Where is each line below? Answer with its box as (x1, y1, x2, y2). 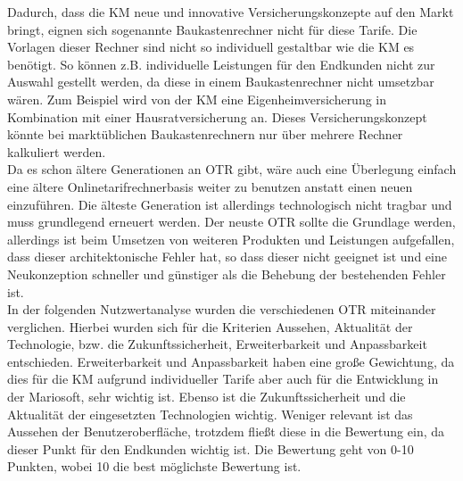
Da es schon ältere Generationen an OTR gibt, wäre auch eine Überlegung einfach (7, 160, 457, 178)
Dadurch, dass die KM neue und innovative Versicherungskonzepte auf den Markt (7, 3, 454, 21)
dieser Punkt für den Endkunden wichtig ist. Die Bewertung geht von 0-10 (7, 439, 414, 458)
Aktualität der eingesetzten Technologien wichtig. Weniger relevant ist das (7, 404, 413, 423)
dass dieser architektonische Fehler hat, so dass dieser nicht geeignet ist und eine (7, 247, 447, 266)
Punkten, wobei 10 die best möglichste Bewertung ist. (7, 457, 302, 476)
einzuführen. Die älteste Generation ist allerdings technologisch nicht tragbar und (7, 195, 452, 213)
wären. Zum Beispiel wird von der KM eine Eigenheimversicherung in (7, 89, 387, 108)
